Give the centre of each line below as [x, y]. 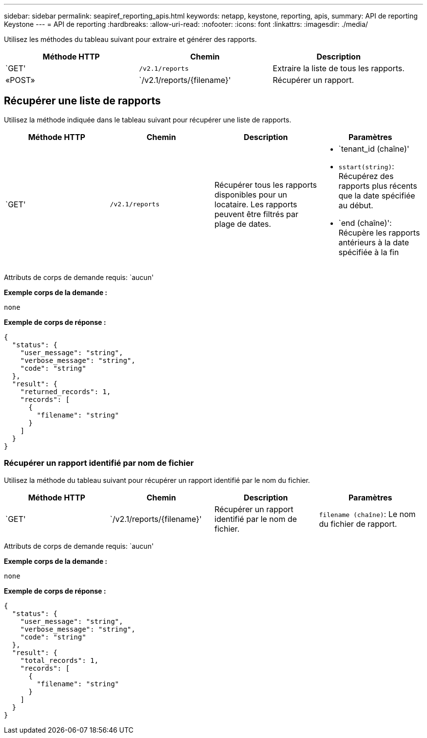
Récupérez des [366, 176]
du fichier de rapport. [358, 524]
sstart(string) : [366, 166]
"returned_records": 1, [66, 391]
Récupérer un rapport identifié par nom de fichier [99, 463]
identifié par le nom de [256, 519]
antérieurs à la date [374, 242]
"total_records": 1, [59, 660]
